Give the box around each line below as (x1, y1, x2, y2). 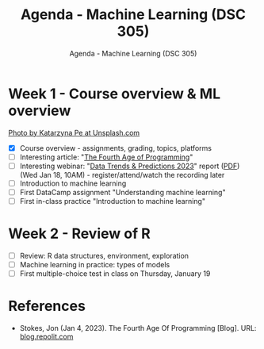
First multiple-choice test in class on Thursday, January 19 (19, 269, 211, 278)
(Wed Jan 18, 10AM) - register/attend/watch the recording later (19, 170, 225, 179)
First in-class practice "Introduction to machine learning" (19, 197, 206, 205)
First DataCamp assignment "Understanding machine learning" (19, 187, 226, 197)
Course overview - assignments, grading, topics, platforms (19, 143, 212, 152)
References (8, 297, 86, 315)
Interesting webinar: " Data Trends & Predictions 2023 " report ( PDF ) (19, 161, 240, 171)
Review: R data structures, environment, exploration (19, 251, 189, 260)
